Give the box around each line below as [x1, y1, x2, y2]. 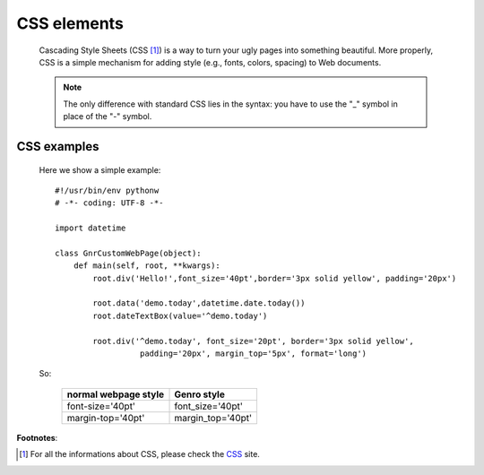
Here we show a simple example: [39, 164, 161, 175]
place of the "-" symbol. [63, 111, 152, 122]
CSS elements [16, 13, 125, 33]
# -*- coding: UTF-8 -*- [55, 198, 164, 208]
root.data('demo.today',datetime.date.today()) [92, 298, 306, 308]
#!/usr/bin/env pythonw [55, 185, 160, 195]
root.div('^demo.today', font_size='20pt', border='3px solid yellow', [92, 336, 414, 346]
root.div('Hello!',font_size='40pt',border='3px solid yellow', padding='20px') [92, 273, 457, 283]
